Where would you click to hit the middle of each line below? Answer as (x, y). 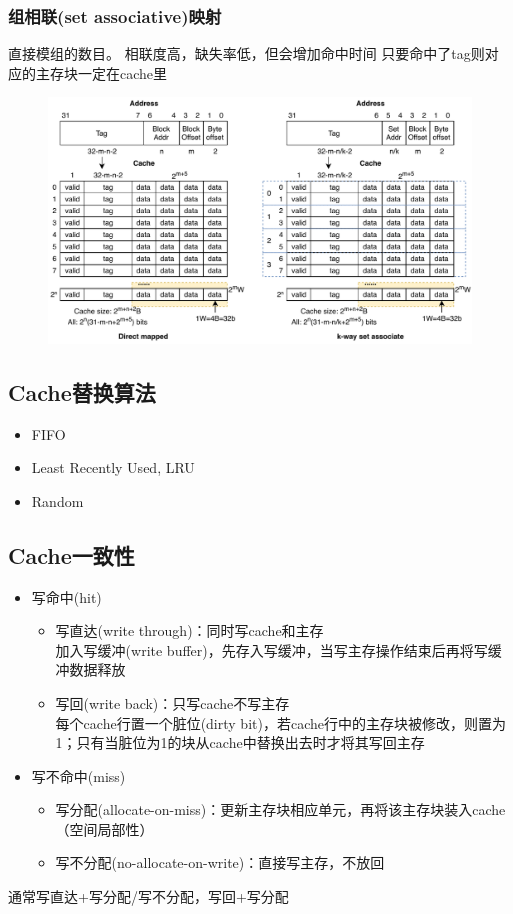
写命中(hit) (66, 596)
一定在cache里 (122, 72)
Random (57, 500)
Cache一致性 (71, 554)
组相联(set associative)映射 (115, 15)
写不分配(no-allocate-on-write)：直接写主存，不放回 (220, 862)
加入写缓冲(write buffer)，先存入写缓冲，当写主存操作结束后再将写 (271, 649)
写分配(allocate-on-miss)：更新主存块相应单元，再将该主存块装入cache (280, 809)
